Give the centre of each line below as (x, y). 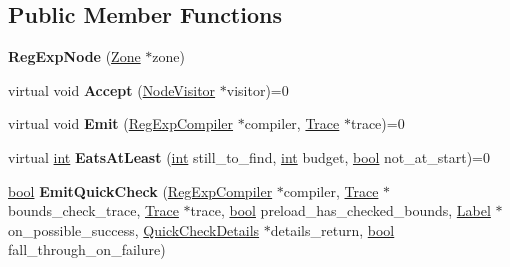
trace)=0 (377, 123)
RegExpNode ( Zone (74, 56)
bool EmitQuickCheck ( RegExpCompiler (140, 190)
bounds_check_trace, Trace (93, 210)
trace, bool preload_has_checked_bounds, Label (340, 210)
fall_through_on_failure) (87, 249)
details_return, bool (332, 229)
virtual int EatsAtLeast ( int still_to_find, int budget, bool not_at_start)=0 (249, 156)
